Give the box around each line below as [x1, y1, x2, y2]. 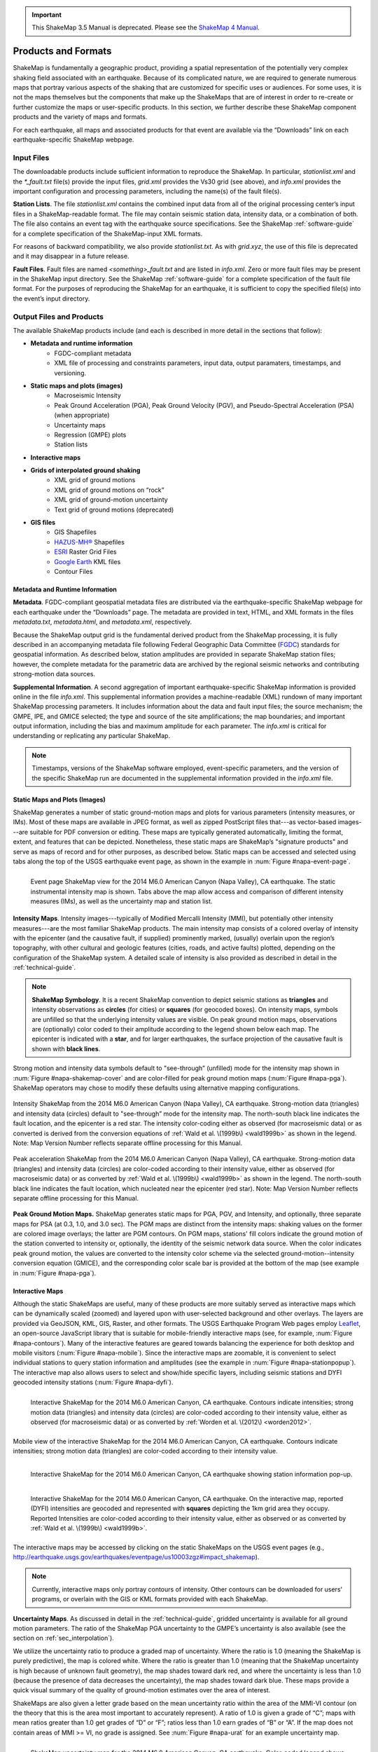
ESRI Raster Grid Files [54, 547, 117, 556]
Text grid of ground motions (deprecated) [54, 505, 174, 514]
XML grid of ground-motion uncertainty [54, 495, 168, 504]
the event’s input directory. [13, 294, 90, 303]
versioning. [54, 369, 87, 377]
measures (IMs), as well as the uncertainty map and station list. [30, 897, 213, 905]
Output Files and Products [13, 312, 104, 322]
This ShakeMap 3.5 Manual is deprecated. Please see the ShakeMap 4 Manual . [31, 23, 260, 32]
